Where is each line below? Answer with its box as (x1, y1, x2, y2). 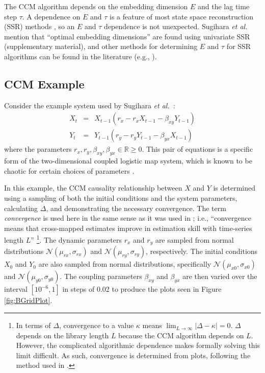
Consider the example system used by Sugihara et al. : (4, 100, 175, 110)
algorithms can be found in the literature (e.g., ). (4, 51, 157, 61)
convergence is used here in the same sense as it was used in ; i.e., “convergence (4, 213, 251, 223)
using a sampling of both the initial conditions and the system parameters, (4, 193, 237, 203)
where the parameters (4, 144, 72, 154)
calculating (4, 202, 38, 213)
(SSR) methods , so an (4, 21, 75, 32)
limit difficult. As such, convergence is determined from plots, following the (16, 349, 251, 360)
